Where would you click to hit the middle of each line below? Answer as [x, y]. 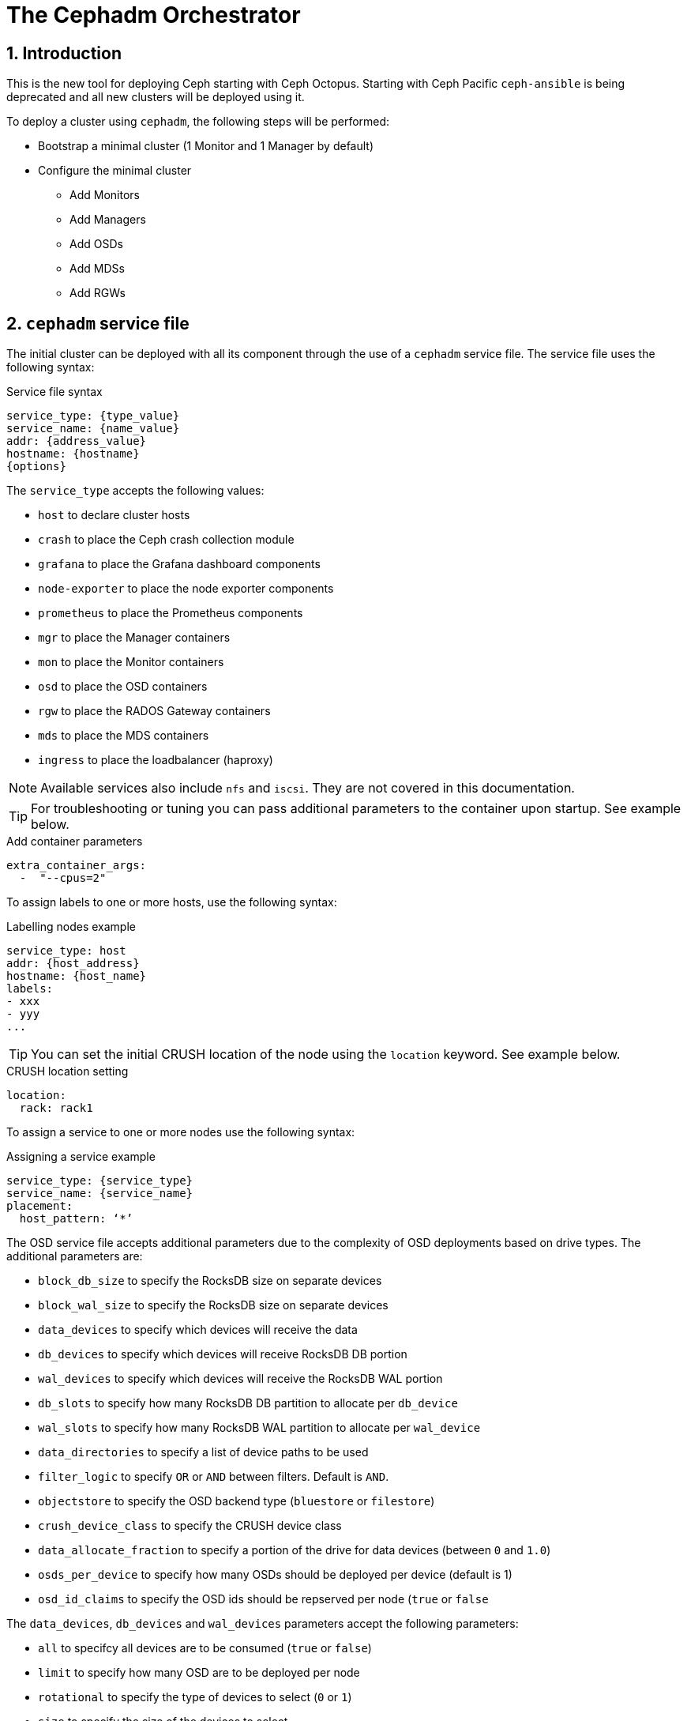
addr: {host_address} [73, 964]
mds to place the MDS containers [124, 736]
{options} [36, 467]
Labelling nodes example [71, 927]
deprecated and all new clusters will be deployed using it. [156, 97]
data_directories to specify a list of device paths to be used [203, 1452]
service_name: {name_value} [93, 429]
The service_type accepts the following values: [135, 491]
